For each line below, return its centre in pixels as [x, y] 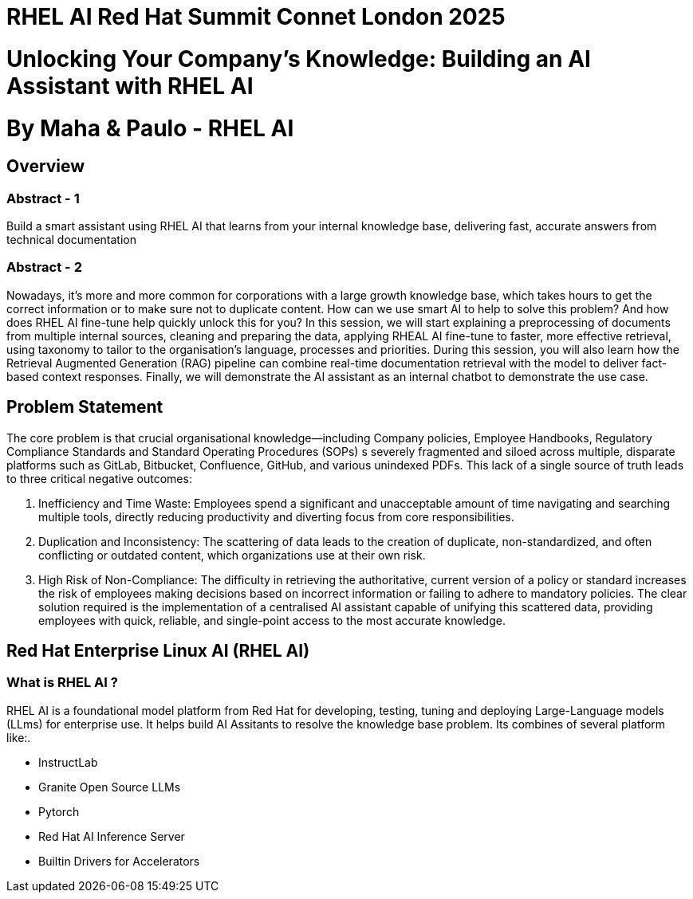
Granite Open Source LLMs [110, 787]
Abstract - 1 [43, 198]
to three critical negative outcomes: [99, 478]
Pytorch [59, 811]
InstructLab [68, 762]
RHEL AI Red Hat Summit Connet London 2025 [256, 17]
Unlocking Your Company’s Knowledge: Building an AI [299, 59]
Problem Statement [85, 407]
